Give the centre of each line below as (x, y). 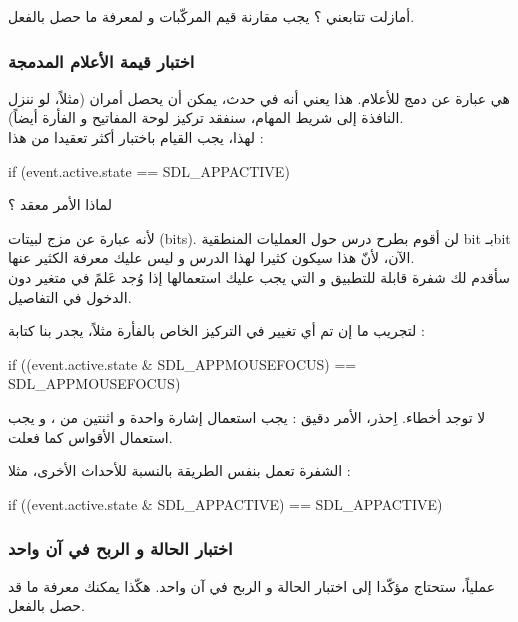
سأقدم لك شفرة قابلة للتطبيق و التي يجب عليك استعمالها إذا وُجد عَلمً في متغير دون (259, 276)
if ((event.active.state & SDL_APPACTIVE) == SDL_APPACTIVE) (225, 503)
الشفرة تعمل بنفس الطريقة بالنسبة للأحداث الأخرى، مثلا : (179, 470)
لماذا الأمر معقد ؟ (60, 204)
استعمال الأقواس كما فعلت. (90, 436)
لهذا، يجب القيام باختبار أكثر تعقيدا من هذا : (136, 137)
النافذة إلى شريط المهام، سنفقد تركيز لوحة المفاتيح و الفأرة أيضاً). (206, 117)
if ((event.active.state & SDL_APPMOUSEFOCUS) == (182, 363)
